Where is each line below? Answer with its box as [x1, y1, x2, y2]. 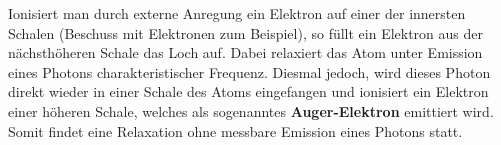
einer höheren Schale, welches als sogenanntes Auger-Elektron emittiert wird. [8, 100, 494, 121]
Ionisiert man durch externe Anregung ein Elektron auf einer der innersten [8, 3, 466, 23]
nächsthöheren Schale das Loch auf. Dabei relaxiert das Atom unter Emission [8, 42, 483, 63]
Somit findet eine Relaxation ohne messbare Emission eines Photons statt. [8, 120, 463, 141]
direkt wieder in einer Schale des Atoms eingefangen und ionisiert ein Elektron [8, 81, 489, 102]
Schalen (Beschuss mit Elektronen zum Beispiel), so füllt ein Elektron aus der [8, 22, 484, 43]
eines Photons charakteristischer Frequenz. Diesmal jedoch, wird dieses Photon [8, 61, 491, 82]
